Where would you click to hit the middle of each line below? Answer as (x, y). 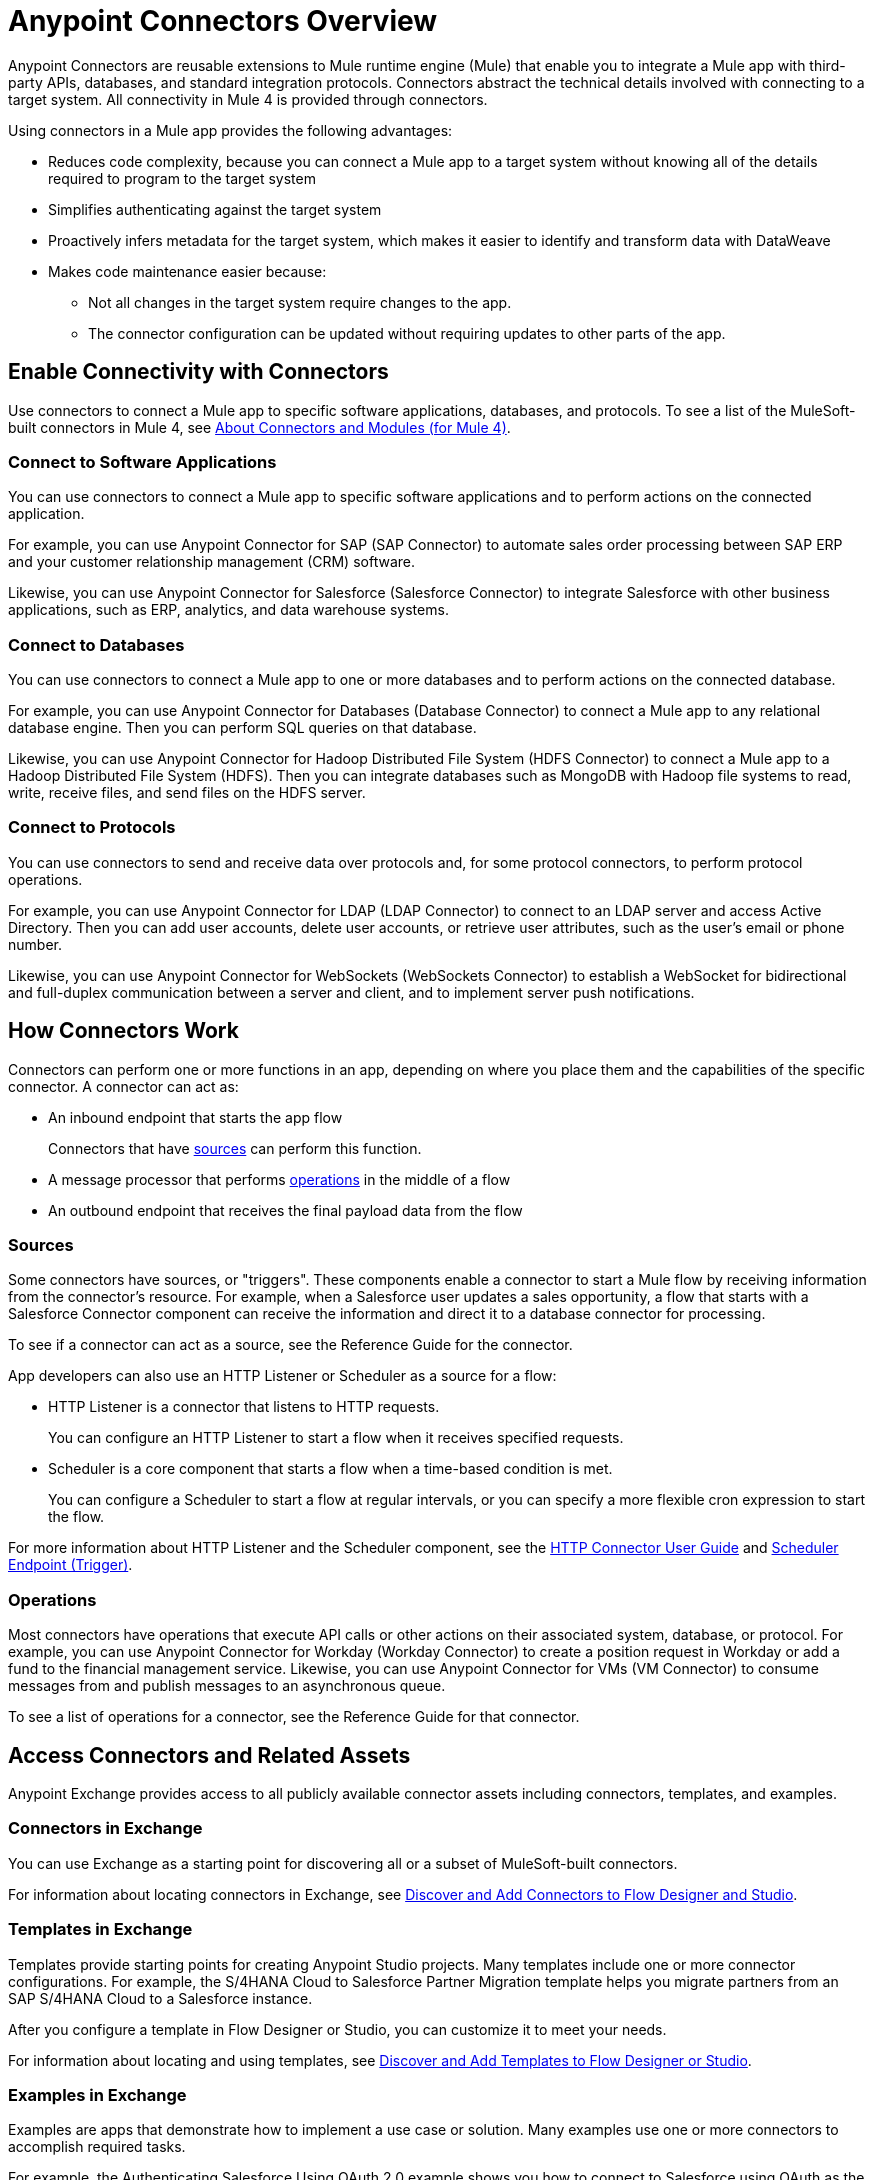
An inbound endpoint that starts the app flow (195, 1117)
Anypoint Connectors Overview (223, 21)
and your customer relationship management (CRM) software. (211, 562)
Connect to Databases (96, 644)
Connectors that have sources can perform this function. (235, 1148)
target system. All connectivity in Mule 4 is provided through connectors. (248, 99)
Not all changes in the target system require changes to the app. (300, 302)
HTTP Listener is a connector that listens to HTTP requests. (244, 1407)
